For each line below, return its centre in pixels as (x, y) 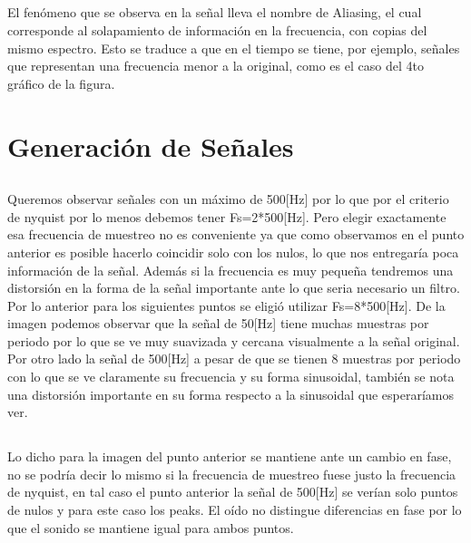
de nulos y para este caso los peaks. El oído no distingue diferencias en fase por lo (235, 510)
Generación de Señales (151, 145)
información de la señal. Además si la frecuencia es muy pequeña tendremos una (231, 270)
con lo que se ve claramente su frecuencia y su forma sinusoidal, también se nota (231, 377)
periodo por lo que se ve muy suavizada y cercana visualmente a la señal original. (234, 340)
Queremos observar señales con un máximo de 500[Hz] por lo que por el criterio (228, 199)
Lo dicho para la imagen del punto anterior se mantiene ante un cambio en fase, (230, 456)
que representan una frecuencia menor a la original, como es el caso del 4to (216, 66)
